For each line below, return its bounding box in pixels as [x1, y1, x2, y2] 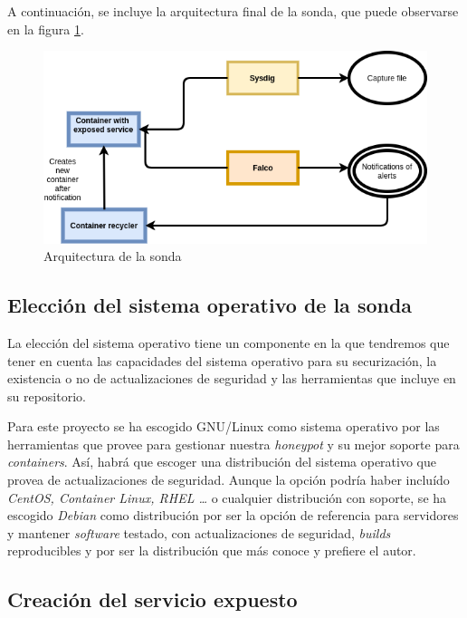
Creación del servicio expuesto [7, 585, 298, 613]
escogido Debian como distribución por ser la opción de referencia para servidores [7, 506, 459, 525]
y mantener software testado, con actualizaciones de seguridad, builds [7, 523, 391, 542]
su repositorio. [7, 386, 86, 405]
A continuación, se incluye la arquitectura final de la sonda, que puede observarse [7, 2, 459, 20]
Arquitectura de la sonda [43, 246, 182, 266]
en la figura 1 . [7, 19, 84, 38]
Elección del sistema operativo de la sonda [7, 291, 413, 319]
